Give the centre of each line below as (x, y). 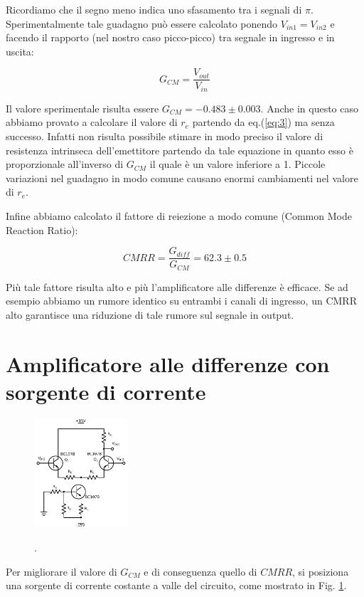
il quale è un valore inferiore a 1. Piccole (237, 164)
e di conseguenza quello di (200, 571)
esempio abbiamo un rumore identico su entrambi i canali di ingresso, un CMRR (181, 301)
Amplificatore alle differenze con (168, 363)
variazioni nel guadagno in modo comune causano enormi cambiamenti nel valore (182, 178)
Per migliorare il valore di (61, 571)
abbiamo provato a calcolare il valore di (92, 122)
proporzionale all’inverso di (65, 164)
